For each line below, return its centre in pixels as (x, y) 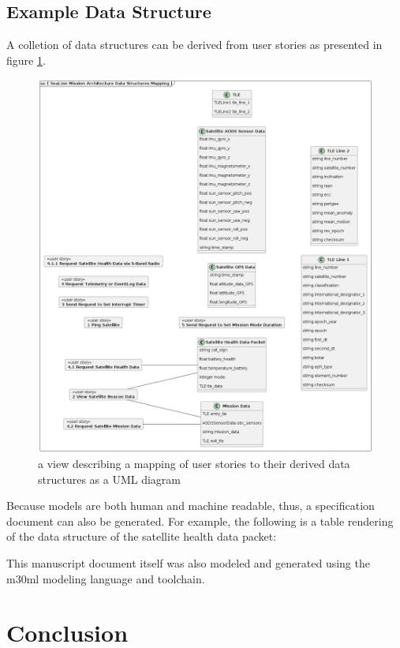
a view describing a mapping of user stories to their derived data (194, 463)
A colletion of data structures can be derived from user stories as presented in (194, 45)
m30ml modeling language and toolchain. (106, 578)
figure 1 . (26, 60)
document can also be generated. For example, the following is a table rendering (200, 521)
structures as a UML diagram (109, 479)
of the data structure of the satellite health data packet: (142, 536)
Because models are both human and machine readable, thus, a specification (191, 506)
